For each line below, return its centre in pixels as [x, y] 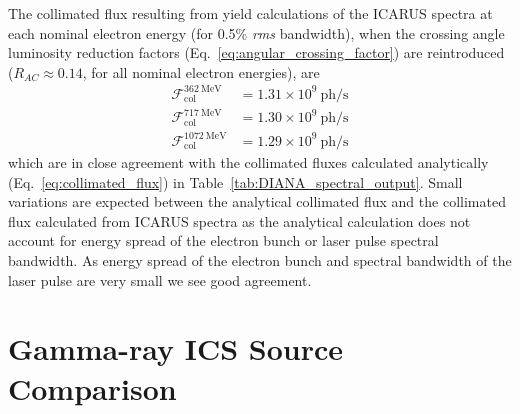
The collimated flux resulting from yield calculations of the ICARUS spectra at [250, 13]
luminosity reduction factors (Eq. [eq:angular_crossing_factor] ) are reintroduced [256, 52]
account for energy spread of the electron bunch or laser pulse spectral [223, 240]
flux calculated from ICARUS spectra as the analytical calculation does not [239, 220]
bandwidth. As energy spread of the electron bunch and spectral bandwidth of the [260, 259]
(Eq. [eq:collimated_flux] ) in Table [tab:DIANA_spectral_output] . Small [235, 181]
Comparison [92, 387]
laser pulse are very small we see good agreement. [160, 279]
